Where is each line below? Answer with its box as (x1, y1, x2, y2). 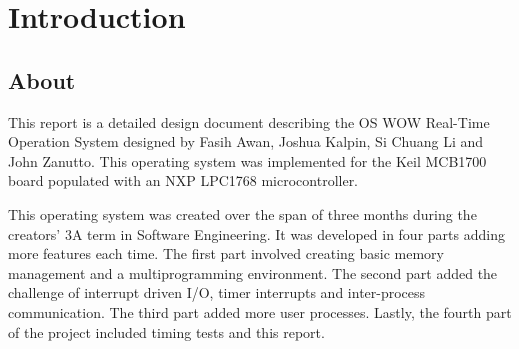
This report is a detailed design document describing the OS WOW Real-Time (8, 111, 490, 132)
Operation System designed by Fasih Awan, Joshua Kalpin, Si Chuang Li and (8, 131, 484, 152)
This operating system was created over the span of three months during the (8, 203, 477, 224)
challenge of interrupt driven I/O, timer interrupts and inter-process (8, 282, 426, 303)
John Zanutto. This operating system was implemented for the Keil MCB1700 (8, 150, 487, 171)
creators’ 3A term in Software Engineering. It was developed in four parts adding (8, 223, 505, 244)
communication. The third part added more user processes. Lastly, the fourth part (8, 301, 512, 322)
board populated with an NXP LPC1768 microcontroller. (8, 170, 359, 191)
